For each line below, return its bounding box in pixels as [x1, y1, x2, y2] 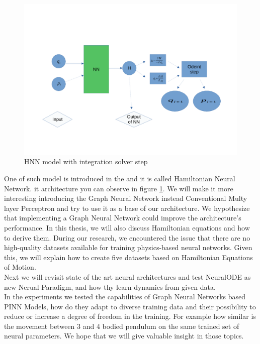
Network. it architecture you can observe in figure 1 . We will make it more [4, 183, 233, 193]
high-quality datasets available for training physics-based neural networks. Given [4, 242, 252, 253]
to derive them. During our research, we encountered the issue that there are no [4, 232, 250, 243]
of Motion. [4, 262, 36, 272]
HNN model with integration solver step [24, 156, 148, 167]
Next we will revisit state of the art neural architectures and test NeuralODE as [4, 271, 251, 282]
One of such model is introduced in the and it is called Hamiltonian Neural [4, 173, 235, 183]
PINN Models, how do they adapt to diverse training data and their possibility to [4, 301, 256, 311]
